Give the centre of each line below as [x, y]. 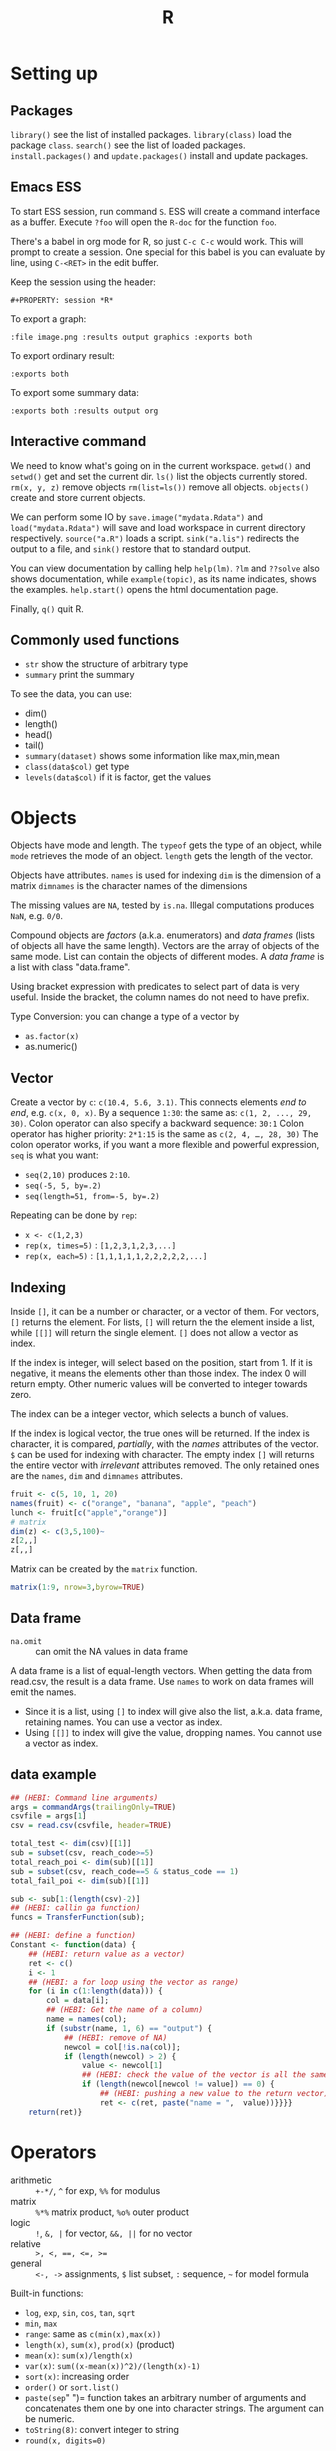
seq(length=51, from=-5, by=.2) [92, 1197]
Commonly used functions [95, 640]
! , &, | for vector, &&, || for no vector [114, 2233]
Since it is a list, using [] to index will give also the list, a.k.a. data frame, [173, 1711]
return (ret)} [55, 2112]
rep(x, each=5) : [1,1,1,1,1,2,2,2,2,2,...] [116, 1256]
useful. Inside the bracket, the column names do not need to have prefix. [160, 997]
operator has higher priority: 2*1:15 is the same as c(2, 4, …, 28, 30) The [164, 1134]
